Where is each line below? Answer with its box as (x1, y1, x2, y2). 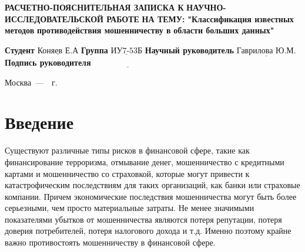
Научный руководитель (145, 43, 234, 56)
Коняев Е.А (37, 46, 79, 55)
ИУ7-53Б (110, 46, 143, 55)
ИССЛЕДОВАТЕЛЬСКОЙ (5, 12, 103, 25)
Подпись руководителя (5, 56, 91, 68)
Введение (5, 110, 74, 134)
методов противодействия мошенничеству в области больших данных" (5, 24, 274, 36)
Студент (5, 43, 35, 56)
